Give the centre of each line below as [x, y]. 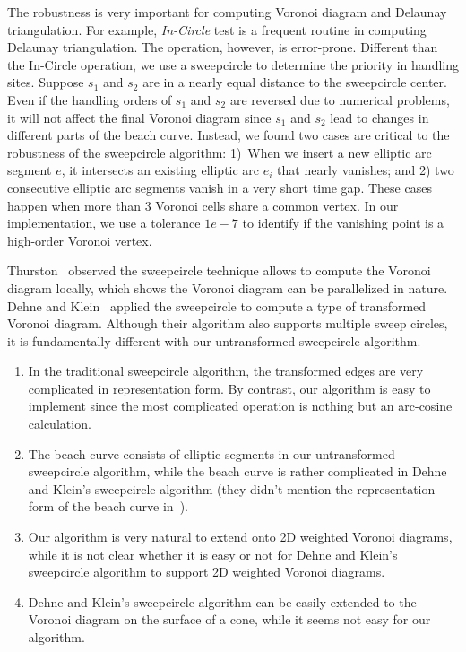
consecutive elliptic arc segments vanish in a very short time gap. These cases [220, 187]
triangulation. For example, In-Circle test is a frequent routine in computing [217, 29]
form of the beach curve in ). [108, 506]
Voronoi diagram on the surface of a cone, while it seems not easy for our [229, 619]
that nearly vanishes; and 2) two [366, 170]
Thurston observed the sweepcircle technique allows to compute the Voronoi [219, 270]
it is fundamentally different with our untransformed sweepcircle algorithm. [214, 340]
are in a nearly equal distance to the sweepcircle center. [295, 82]
